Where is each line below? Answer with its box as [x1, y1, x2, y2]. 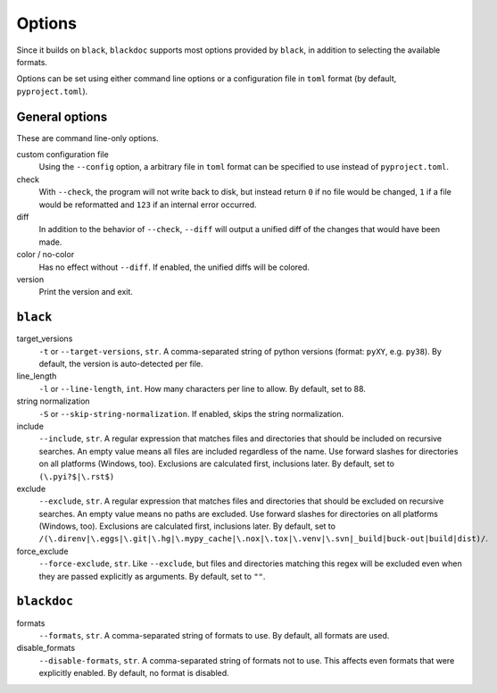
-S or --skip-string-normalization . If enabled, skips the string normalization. [38, 408, 344, 419]
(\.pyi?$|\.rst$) [38, 472, 115, 481]
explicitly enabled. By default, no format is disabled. [38, 668, 229, 679]
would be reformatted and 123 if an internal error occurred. [38, 199, 258, 210]
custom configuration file [16, 149, 109, 160]
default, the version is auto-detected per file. [38, 358, 204, 369]
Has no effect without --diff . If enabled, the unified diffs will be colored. [38, 262, 310, 272]
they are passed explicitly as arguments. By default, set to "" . [38, 571, 266, 581]
